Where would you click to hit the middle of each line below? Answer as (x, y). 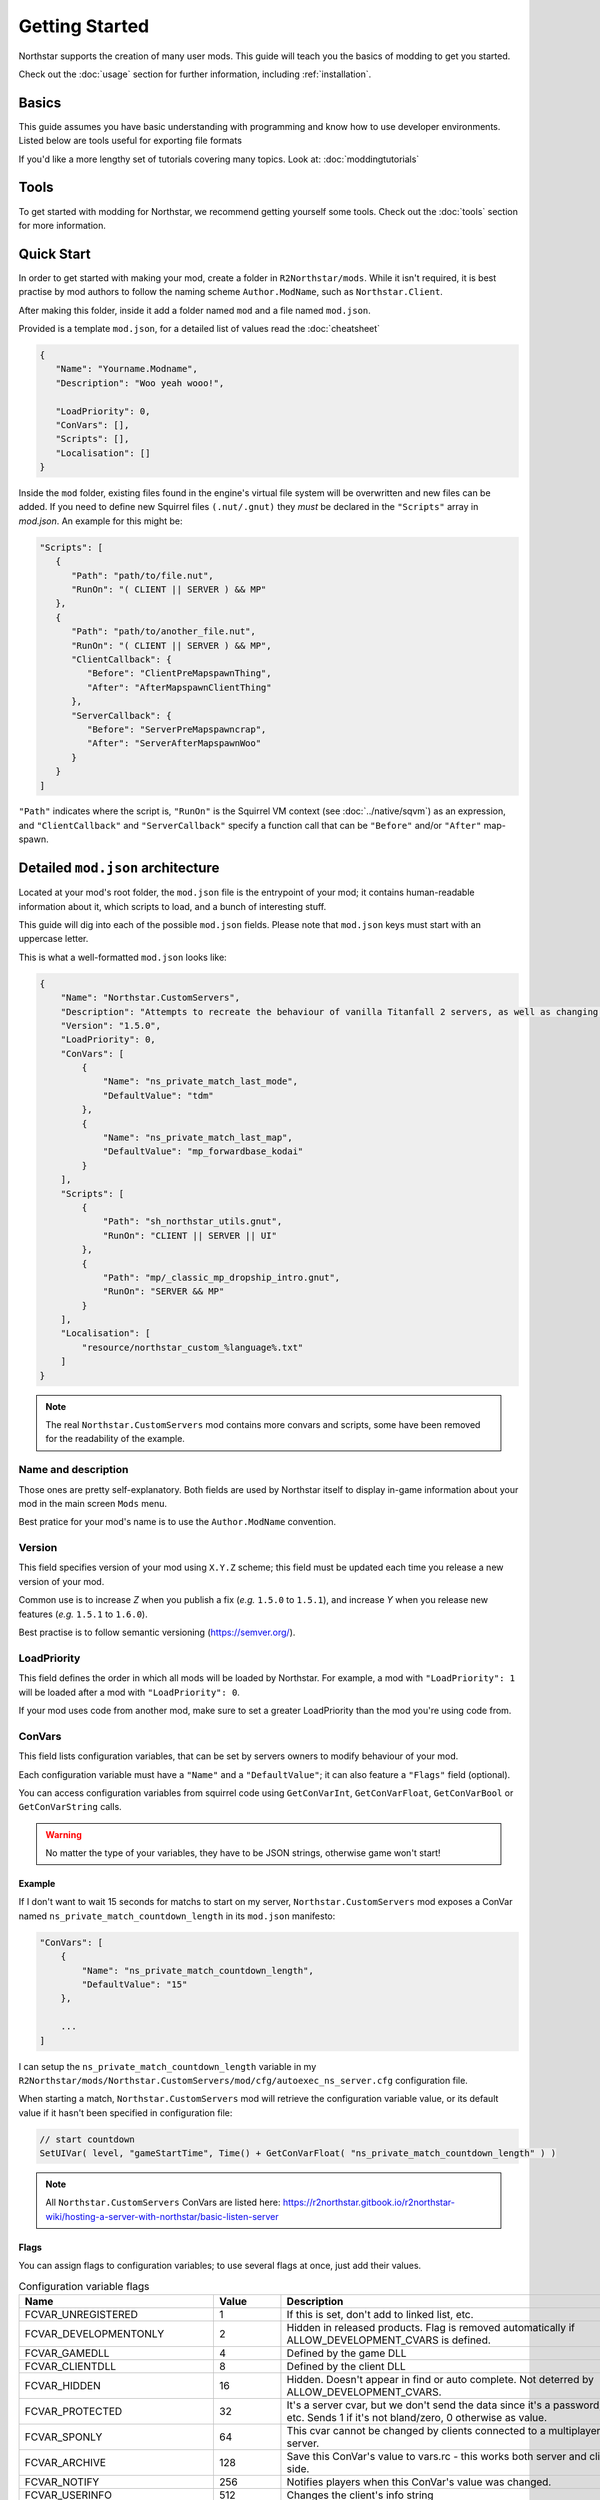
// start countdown (87, 2139)
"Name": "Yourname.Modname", (127, 369)
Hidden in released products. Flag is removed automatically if (430, 2328)
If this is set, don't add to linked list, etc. (380, 2315)
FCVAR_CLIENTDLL (70, 2367)
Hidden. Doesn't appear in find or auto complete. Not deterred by (440, 2380)
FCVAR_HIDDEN (62, 2386)
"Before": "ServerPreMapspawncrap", (176, 729)
